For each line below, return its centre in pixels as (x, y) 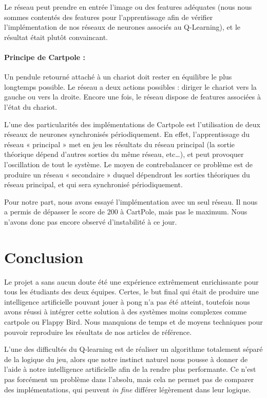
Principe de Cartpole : (45, 57)
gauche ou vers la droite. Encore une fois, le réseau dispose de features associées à (132, 97)
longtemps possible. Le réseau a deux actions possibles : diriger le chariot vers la (130, 86)
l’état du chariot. (31, 106)
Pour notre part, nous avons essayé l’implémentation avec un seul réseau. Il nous (131, 201)
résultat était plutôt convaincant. (56, 37)
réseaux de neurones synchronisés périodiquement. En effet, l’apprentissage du (127, 134)
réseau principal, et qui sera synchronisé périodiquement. (93, 184)
